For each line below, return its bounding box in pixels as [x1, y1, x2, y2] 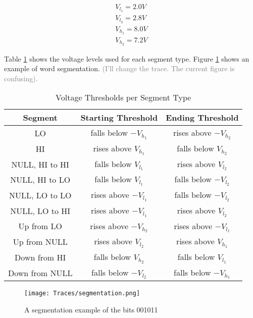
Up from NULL [13, 236, 68, 248]
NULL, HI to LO [10, 174, 71, 186]
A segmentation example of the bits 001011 [24, 304, 158, 315]
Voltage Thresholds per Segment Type [56, 91, 191, 103]
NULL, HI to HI [11, 158, 69, 170]
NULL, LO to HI [10, 204, 71, 217]
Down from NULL [8, 267, 73, 279]
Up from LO [18, 220, 62, 232]
